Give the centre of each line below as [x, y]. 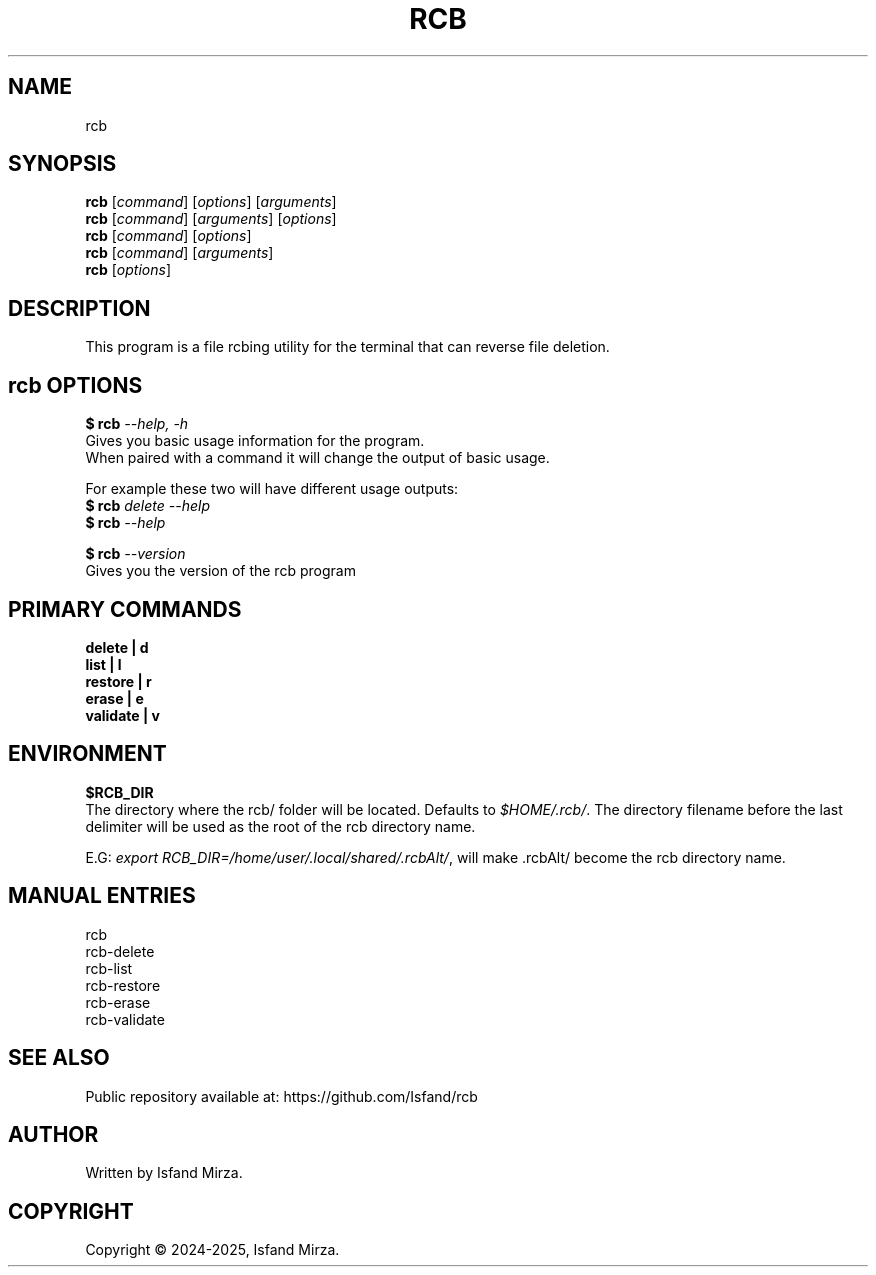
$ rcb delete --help [147, 506]
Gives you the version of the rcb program [220, 571]
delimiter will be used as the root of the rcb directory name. [280, 826]
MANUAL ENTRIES [102, 896]
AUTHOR [53, 1134]
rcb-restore [123, 985]
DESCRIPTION [79, 308]
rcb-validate [125, 1019]
